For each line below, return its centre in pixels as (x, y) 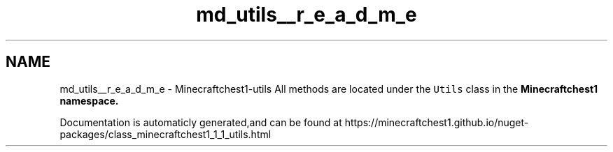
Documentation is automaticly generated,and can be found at (201, 122)
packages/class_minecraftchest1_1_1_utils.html (165, 134)
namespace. (89, 100)
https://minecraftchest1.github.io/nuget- (437, 122)
